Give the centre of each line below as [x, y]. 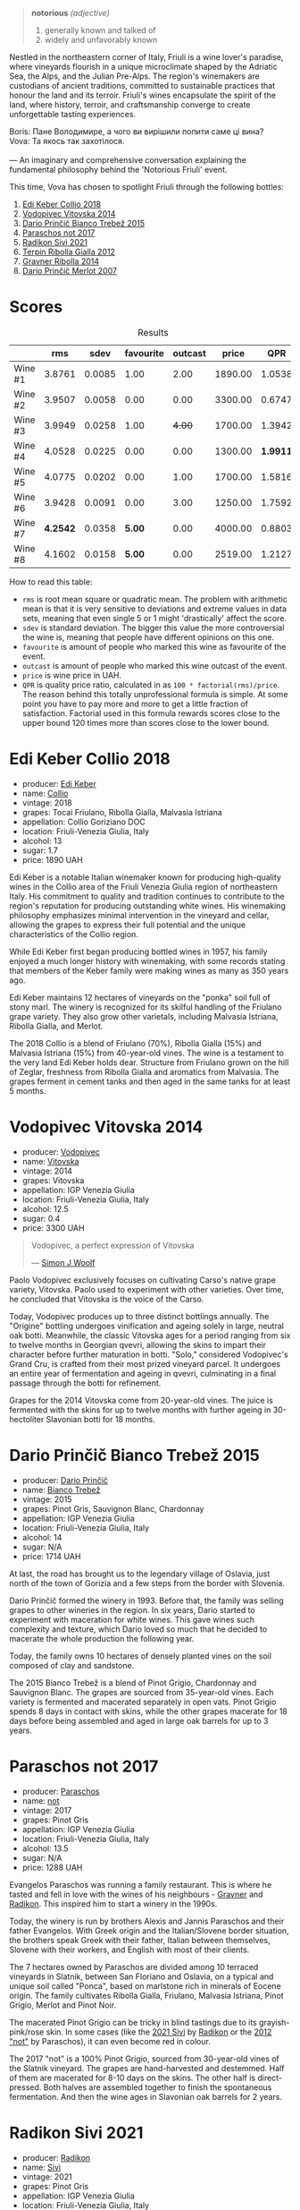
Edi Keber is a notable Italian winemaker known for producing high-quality [145, 877]
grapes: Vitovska [53, 1180]
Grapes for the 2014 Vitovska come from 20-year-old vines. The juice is [142, 1400]
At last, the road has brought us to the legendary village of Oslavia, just [140, 1574]
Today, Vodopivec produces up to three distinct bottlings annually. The [139, 1316]
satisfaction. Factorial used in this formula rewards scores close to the [151, 713]
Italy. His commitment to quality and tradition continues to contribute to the [147, 896]
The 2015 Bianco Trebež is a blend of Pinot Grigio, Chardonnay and [133, 1683]
